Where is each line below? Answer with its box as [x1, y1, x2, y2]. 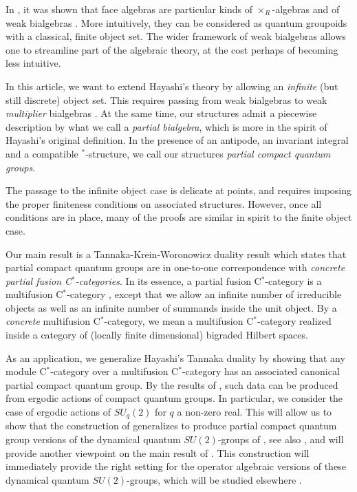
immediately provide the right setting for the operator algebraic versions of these [6, 459, 346, 473]
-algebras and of [272, 2, 340, 16]
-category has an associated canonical [182, 364, 340, 378]
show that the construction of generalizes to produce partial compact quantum [6, 418, 337, 433]
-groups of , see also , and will [217, 432, 344, 447]
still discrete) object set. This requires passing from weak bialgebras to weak [6, 92, 327, 107]
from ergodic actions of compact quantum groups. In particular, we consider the [6, 391, 343, 405]
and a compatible [6, 146, 78, 160]
